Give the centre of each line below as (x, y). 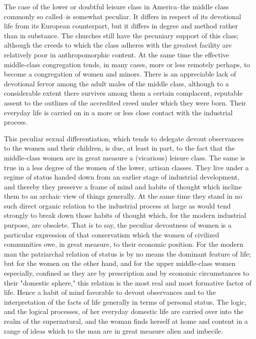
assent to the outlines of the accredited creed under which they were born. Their (125, 102)
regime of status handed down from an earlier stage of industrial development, (122, 177)
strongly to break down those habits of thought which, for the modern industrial (125, 215)
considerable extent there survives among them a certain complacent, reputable (123, 93)
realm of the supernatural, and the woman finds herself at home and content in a (126, 321)
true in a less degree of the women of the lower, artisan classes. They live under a (127, 167)
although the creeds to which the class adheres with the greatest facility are (118, 45)
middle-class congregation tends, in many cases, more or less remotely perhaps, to (127, 64)
